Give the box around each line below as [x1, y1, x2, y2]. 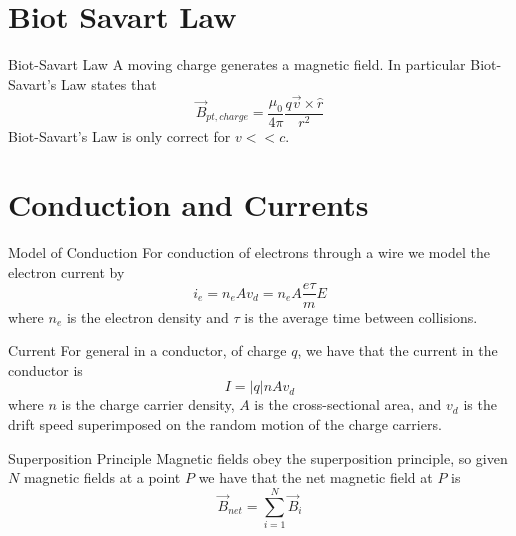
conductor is [8, 359, 83, 380]
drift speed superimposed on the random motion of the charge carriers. [8, 413, 442, 434]
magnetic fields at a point [23, 467, 181, 488]
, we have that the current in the [297, 340, 498, 361]
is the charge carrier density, [61, 394, 235, 415]
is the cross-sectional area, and [254, 394, 442, 415]
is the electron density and [66, 306, 229, 327]
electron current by [8, 261, 125, 282]
